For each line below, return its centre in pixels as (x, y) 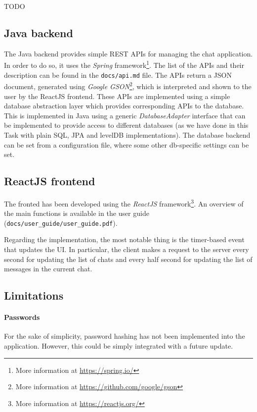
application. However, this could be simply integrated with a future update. (119, 345)
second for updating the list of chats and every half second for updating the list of (128, 259)
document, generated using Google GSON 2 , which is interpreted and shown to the (128, 85)
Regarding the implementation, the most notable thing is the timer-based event (124, 239)
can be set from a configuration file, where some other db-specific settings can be (127, 144)
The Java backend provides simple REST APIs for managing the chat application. (128, 53)
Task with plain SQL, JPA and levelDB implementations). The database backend (127, 134)
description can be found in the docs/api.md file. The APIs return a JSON (118, 75)
